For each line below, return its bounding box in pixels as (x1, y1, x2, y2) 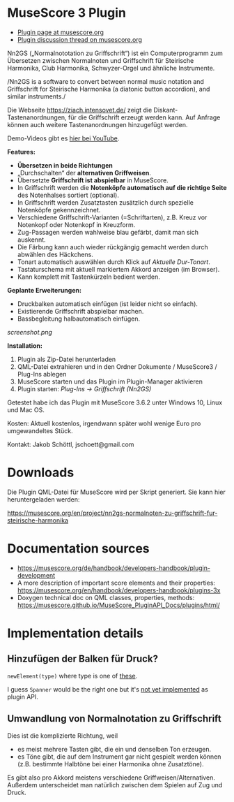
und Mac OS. (7, 405, 45, 414)
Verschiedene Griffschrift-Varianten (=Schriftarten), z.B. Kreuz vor (17, 213, 208, 221)
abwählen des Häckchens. (17, 250, 94, 258)
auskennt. (17, 235, 47, 244)
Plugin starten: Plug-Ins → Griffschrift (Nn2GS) (17, 384, 152, 393)
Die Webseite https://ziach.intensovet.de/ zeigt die (7, 105, 153, 114)
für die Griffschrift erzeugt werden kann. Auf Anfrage (68, 113, 221, 122)
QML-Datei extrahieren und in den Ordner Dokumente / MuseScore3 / (17, 362, 217, 371)
